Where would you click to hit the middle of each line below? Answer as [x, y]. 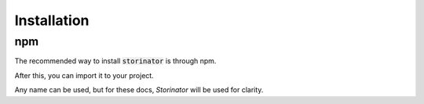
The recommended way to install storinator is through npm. [115, 61]
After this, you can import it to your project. [84, 75]
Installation [52, 20]
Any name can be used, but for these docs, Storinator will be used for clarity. [139, 90]
